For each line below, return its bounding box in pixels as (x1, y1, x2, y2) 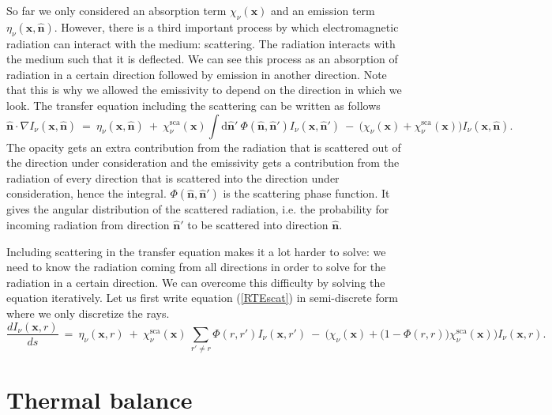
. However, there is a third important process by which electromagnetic (54, 18, 399, 35)
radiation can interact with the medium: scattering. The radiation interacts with (6, 35, 396, 51)
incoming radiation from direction (6, 216, 170, 232)
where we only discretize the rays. (6, 304, 170, 321)
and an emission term (271, 2, 375, 18)
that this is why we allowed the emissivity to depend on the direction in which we (6, 81, 402, 98)
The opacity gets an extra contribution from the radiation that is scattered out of (6, 138, 401, 155)
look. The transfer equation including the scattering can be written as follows (6, 96, 381, 113)
